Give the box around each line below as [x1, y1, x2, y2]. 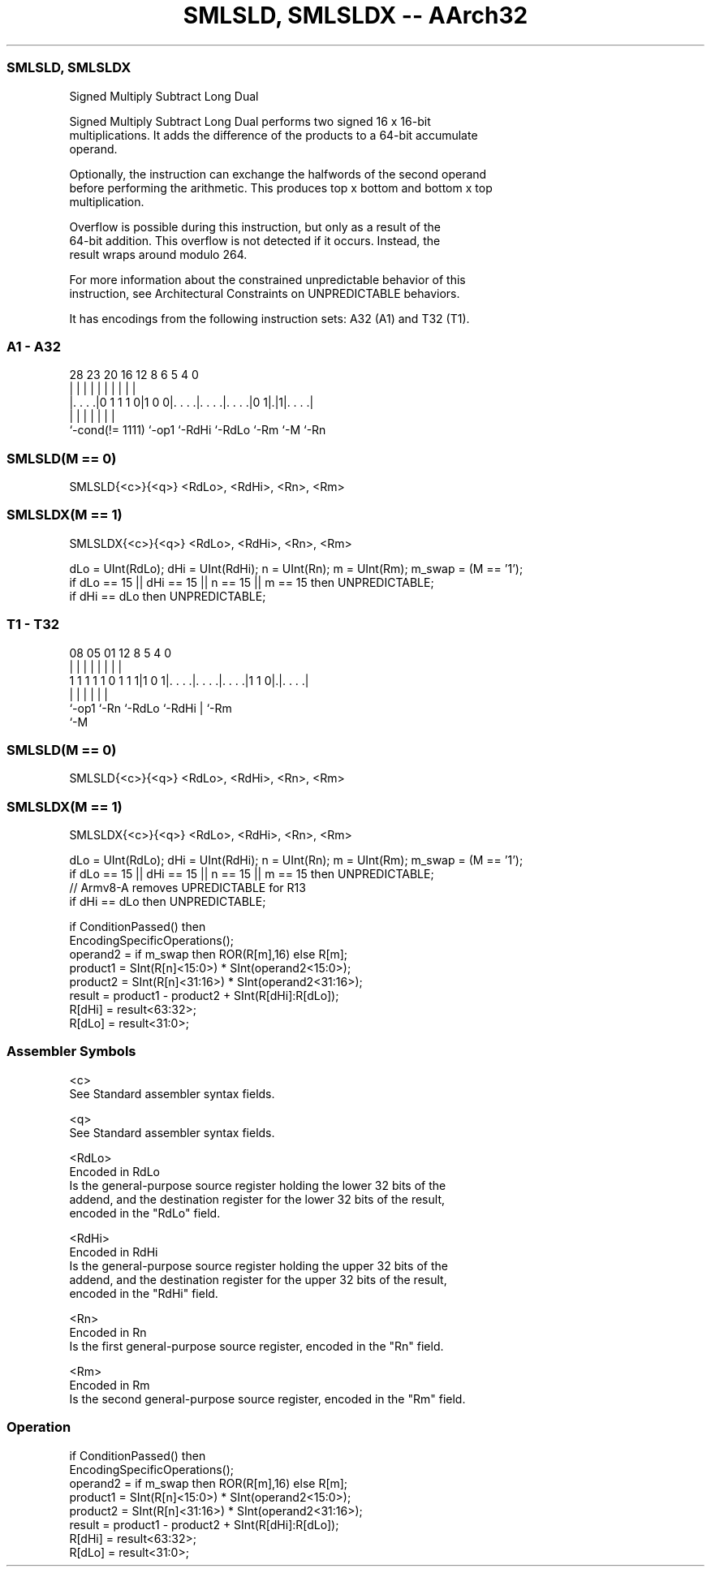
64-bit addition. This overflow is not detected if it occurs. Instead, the [69, 233, 441, 248]
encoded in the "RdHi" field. [69, 1286, 218, 1300]
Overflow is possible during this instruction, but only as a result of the [69, 219, 441, 234]
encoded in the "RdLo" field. [69, 1205, 221, 1220]
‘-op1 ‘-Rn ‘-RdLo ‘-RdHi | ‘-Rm [69, 700, 232, 715]
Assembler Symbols [6, 1043, 136, 1060]
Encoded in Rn [69, 1325, 147, 1339]
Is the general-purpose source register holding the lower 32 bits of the [69, 1178, 446, 1192]
